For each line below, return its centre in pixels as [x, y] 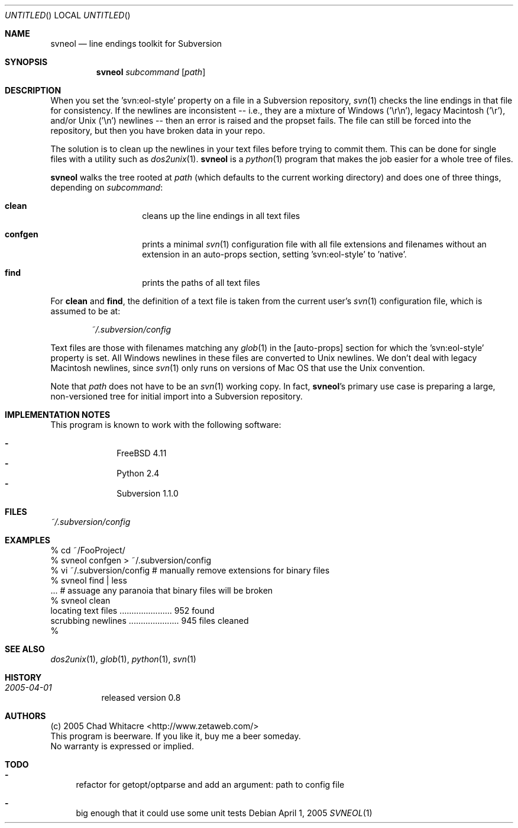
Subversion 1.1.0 [148, 493]
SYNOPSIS [26, 62]
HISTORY [23, 677]
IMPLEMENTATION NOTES [58, 415]
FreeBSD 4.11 [142, 453]
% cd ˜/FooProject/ [88, 550]
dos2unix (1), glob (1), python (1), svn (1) [123, 659]
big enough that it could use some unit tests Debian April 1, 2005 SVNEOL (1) [224, 813]
